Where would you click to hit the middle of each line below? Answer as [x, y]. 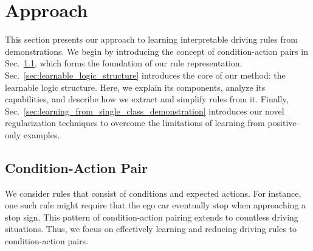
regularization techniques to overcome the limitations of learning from [135, 123]
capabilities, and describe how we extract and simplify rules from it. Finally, [147, 99]
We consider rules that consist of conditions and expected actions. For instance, [153, 193]
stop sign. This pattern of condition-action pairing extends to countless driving [152, 217]
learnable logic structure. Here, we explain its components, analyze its [135, 87]
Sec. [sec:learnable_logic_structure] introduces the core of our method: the [145, 75]
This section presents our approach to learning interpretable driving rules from [151, 39]
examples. [42, 134]
